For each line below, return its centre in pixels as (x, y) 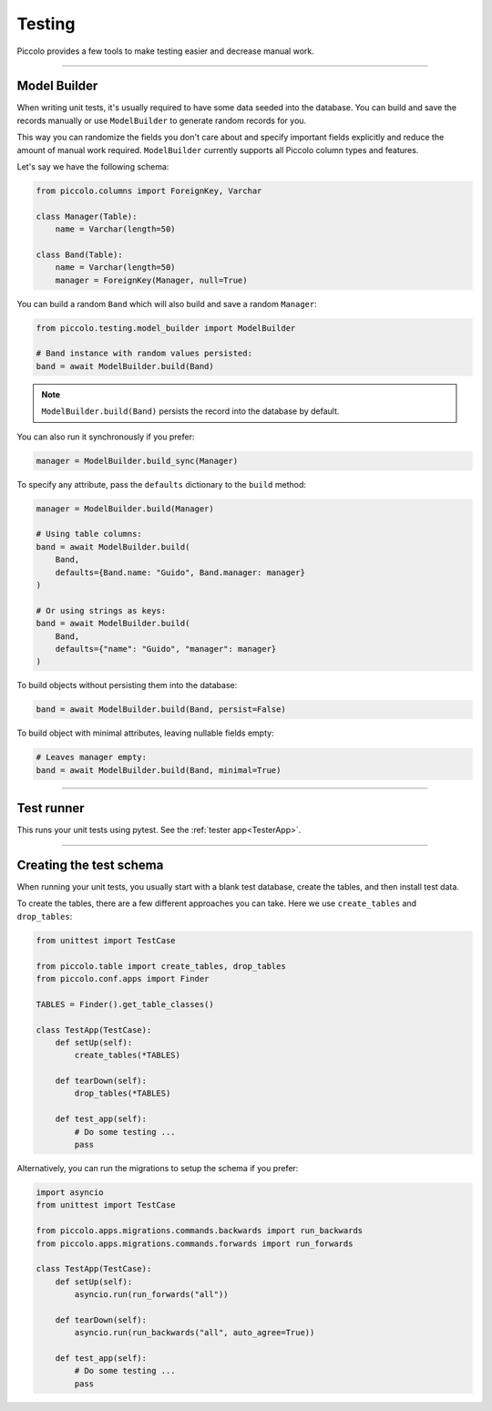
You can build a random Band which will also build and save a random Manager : (167, 304)
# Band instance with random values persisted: (144, 354)
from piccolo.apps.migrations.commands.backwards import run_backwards (200, 1231)
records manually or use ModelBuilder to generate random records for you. (162, 120)
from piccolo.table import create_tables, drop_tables (161, 966)
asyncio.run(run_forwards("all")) (151, 1295)
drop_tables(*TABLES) (123, 1093)
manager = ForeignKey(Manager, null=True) (151, 280)
